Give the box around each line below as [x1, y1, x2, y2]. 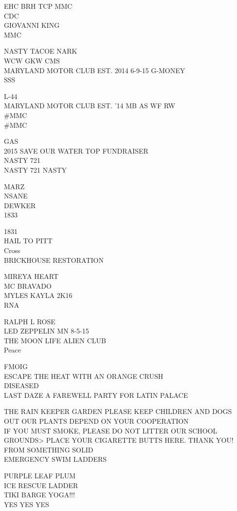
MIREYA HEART [4, 271, 59, 281]
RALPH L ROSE [4, 316, 55, 326]
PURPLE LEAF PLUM [4, 470, 76, 480]
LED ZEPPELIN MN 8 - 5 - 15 [4, 326, 89, 336]
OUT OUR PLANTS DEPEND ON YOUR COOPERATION [4, 415, 189, 426]
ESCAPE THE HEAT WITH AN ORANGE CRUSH [4, 371, 164, 381]
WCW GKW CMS [4, 55, 60, 65]
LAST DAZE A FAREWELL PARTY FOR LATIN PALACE [4, 390, 188, 400]
